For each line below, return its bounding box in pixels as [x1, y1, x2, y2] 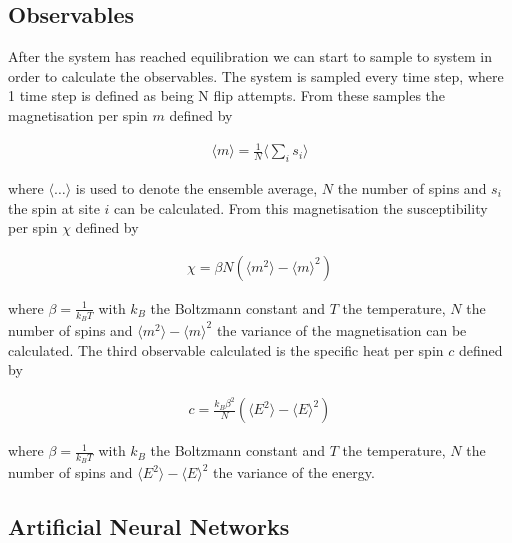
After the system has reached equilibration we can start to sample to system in [8, 46, 493, 67]
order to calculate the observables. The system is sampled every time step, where [8, 65, 504, 86]
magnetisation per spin [8, 104, 148, 125]
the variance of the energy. [212, 462, 375, 483]
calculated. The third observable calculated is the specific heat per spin [8, 339, 444, 360]
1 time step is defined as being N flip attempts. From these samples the [8, 85, 446, 106]
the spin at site [8, 197, 100, 218]
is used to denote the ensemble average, [75, 177, 318, 198]
